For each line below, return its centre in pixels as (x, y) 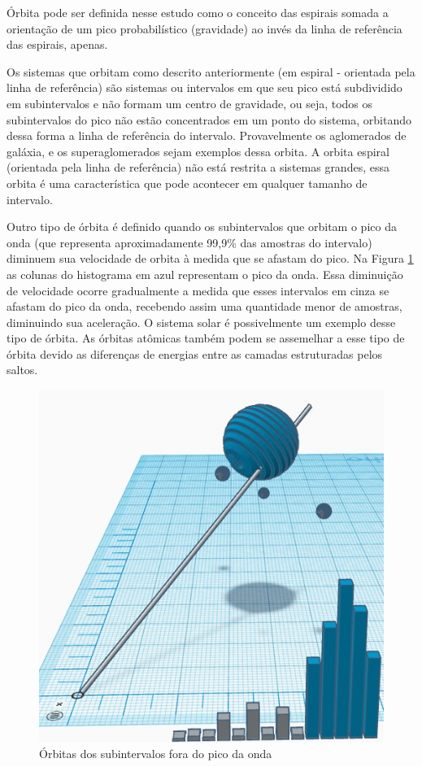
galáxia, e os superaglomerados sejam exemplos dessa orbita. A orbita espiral (198, 151)
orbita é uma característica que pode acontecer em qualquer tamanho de (187, 183)
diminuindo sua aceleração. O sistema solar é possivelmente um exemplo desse (201, 322)
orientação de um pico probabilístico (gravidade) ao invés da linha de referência (204, 28)
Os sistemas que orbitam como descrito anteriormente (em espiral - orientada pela (211, 71)
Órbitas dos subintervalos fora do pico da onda (156, 754)
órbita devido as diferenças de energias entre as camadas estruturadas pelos (195, 353)
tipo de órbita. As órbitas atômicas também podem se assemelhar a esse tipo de (206, 338)
